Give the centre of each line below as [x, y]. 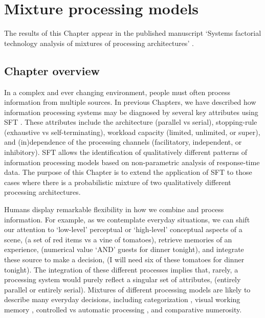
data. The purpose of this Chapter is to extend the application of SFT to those [128, 172]
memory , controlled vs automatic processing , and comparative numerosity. [123, 309]
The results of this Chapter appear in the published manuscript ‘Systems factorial [133, 33]
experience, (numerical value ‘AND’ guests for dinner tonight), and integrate [124, 249]
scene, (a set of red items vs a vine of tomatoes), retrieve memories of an [118, 239]
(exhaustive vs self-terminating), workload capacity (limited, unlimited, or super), [132, 132]
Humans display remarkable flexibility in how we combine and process [114, 209]
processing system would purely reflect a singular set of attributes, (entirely [123, 279]
